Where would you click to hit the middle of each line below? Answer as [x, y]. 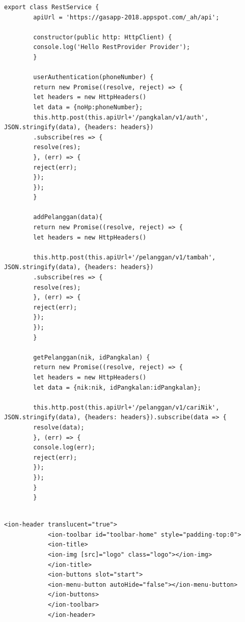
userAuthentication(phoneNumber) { [93, 77]
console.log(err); [64, 448]
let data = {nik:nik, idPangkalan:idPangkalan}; [117, 387]
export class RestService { [52, 7]
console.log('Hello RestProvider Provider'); [112, 47]
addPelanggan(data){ [68, 217]
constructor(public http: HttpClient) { [103, 37]
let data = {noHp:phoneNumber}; [88, 107]
